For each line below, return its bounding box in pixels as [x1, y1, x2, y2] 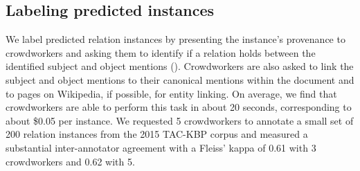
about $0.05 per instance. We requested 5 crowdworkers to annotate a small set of [6, 113, 354, 127]
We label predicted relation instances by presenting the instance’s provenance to [6, 32, 345, 46]
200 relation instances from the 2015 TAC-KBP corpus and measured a [6, 127, 308, 141]
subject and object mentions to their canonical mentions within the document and [6, 72, 354, 87]
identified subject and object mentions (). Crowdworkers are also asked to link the [6, 59, 354, 73]
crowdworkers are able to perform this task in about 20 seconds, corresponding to [6, 100, 352, 114]
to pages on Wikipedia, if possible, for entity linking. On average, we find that [6, 86, 337, 100]
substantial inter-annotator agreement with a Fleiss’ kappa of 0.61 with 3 [6, 140, 316, 154]
